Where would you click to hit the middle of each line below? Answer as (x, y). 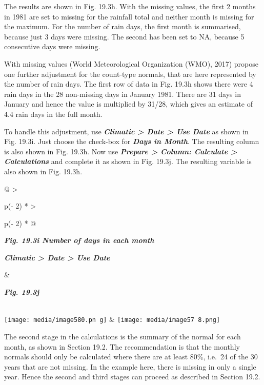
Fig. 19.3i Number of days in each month (79, 240)
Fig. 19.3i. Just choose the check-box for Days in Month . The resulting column (132, 141)
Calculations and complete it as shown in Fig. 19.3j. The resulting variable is (128, 161)
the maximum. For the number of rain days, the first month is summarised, (123, 26)
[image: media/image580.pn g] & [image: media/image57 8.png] (112, 319)
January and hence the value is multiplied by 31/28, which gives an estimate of (129, 104)
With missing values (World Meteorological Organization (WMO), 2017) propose (131, 63)
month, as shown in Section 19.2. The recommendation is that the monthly (122, 346)
